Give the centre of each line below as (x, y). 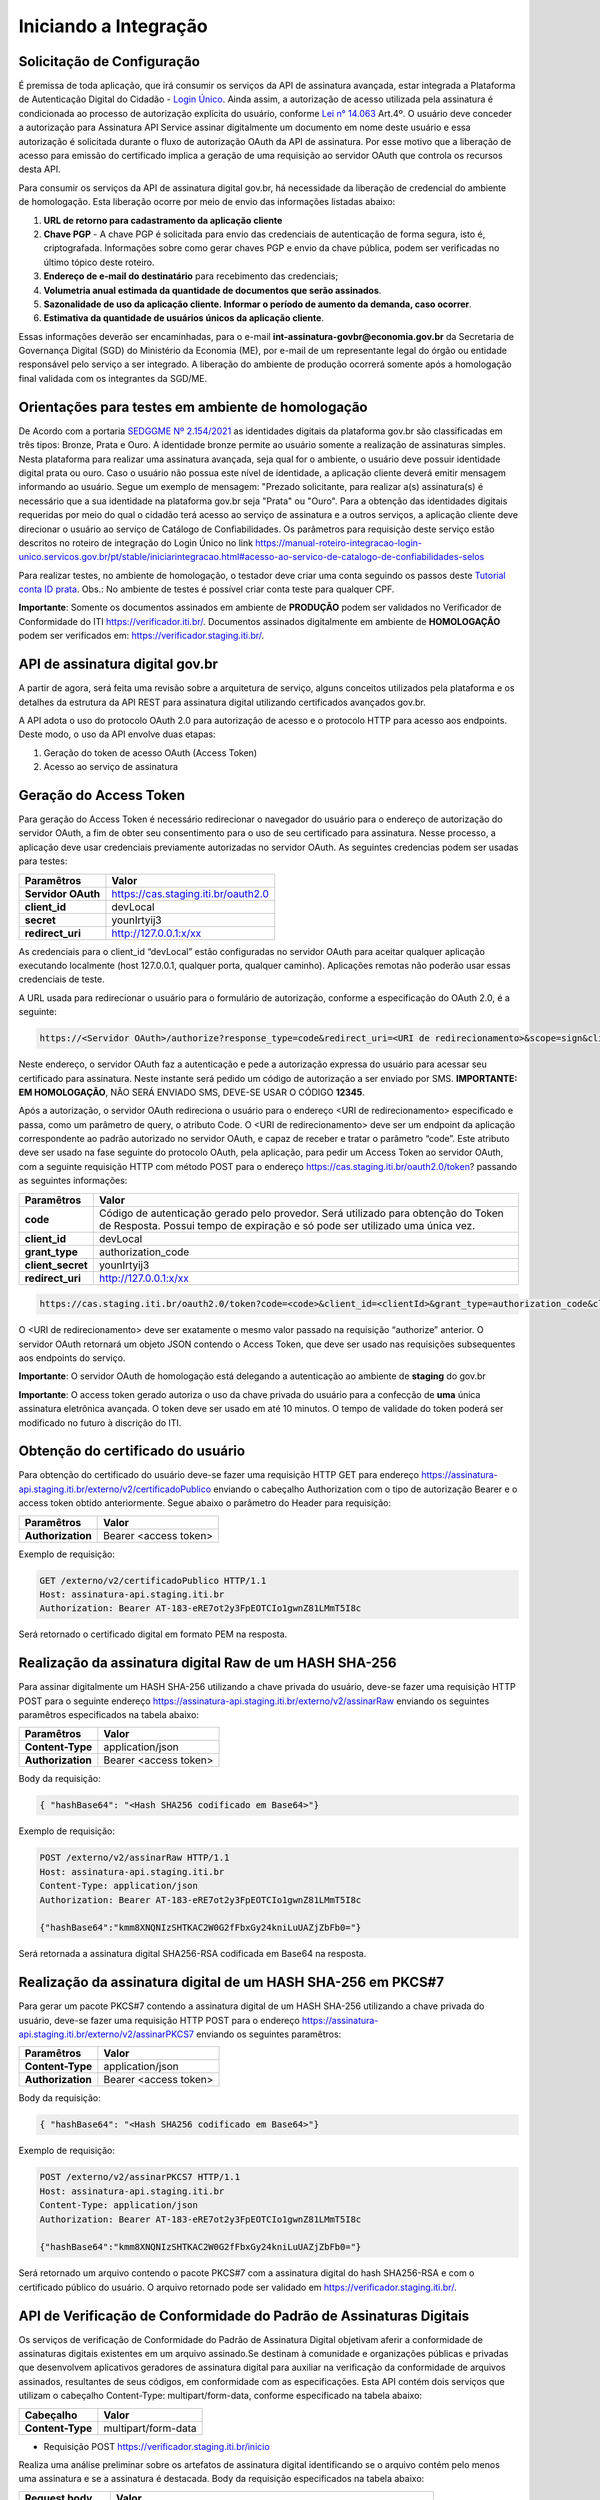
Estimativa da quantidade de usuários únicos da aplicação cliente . (184, 318)
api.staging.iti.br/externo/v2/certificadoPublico (115, 1489)
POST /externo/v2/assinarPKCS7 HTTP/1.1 (139, 2177)
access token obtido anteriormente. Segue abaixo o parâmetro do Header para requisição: (205, 1503)
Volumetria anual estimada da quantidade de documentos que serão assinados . (212, 290)
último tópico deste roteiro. (99, 262)
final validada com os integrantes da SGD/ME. (113, 378)
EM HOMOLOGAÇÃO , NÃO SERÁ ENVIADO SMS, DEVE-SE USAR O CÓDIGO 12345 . (191, 1092)
